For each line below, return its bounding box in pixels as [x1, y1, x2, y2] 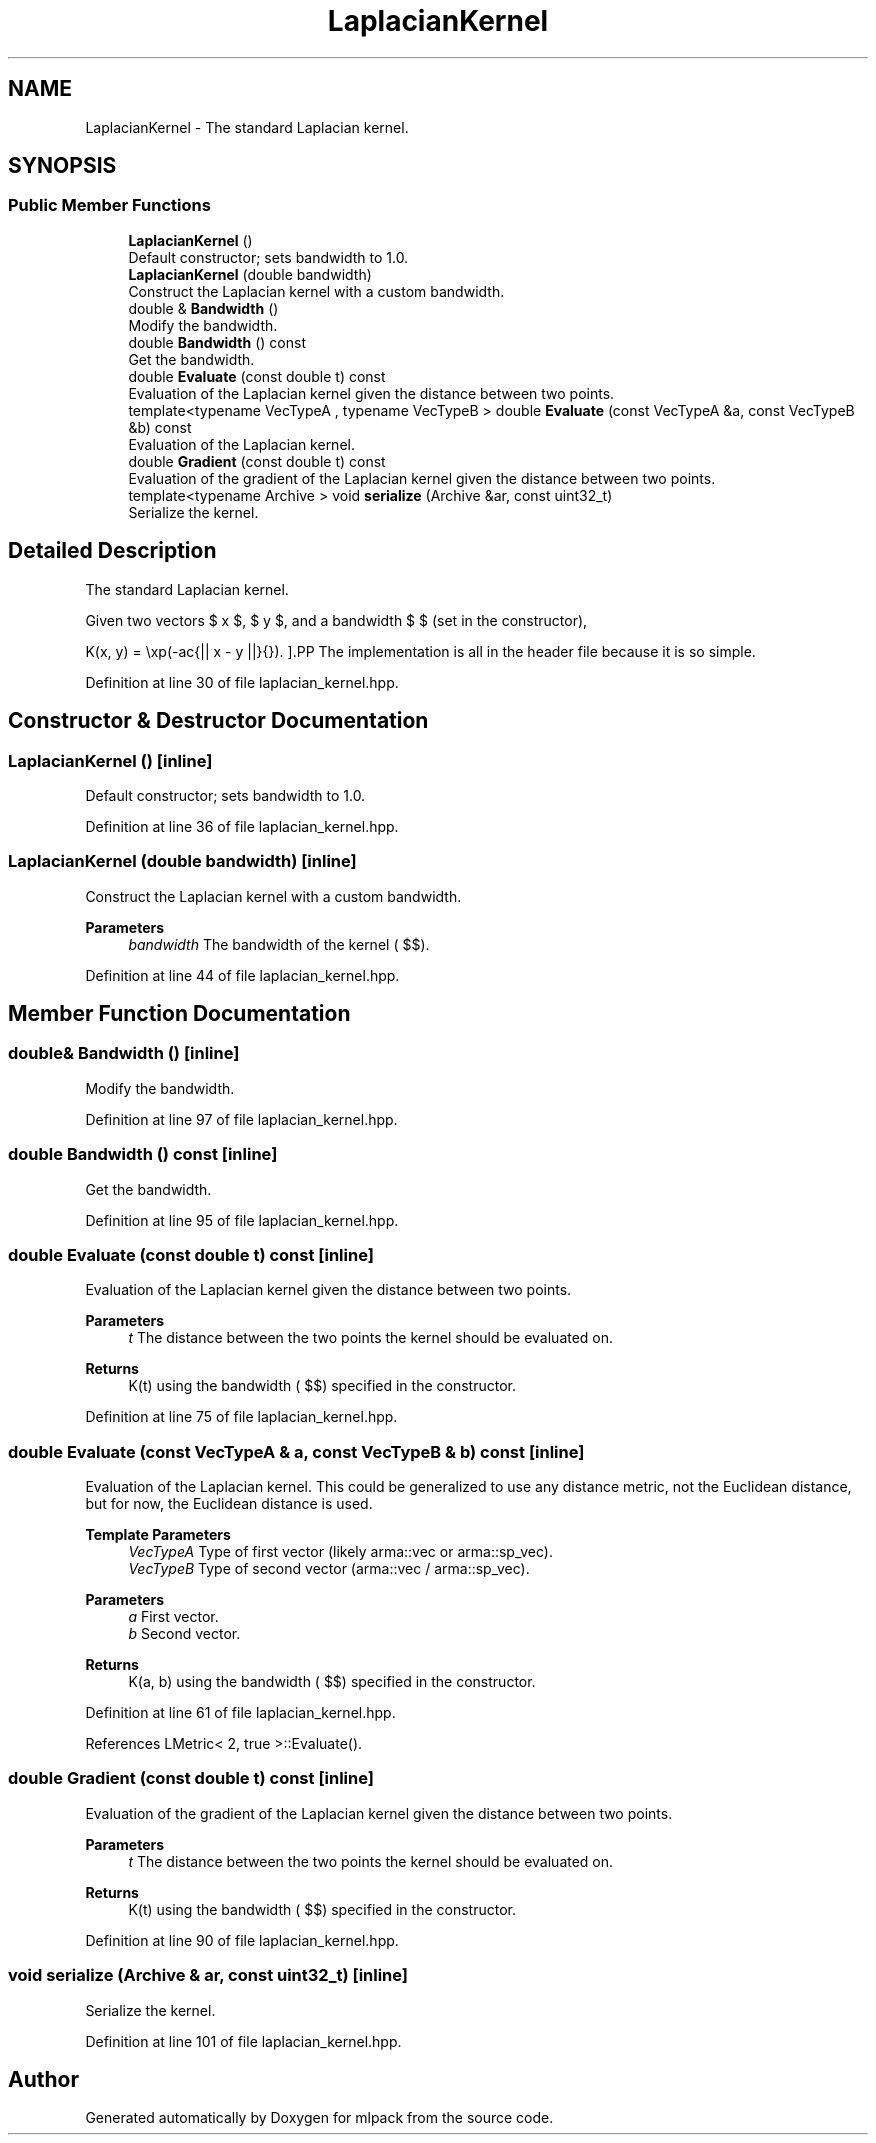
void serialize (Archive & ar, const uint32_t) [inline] [8, 1965, 409, 1986]
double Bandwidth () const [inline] [8, 1144, 278, 1165]
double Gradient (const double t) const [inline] [8, 1768, 374, 1789]
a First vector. [128, 1608, 219, 1626]
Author [8, 2067, 79, 2093]
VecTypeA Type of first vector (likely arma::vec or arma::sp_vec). [128, 1543, 553, 1561]
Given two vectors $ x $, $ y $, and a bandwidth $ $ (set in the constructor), [85, 611, 588, 629]
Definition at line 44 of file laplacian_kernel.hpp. [85, 966, 400, 984]
